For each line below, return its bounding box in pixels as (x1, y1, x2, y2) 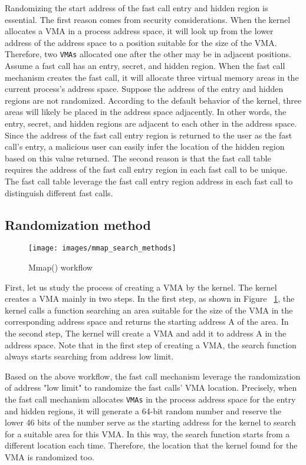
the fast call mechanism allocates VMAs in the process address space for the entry (5, 393, 296, 405)
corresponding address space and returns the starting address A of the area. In (5, 315, 289, 328)
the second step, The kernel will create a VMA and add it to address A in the (5, 327, 287, 339)
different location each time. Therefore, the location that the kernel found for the (5, 439, 298, 451)
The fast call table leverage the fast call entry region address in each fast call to (5, 174, 293, 187)
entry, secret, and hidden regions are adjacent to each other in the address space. (5, 117, 297, 129)
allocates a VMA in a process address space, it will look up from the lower (5, 25, 274, 37)
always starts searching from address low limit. (5, 350, 174, 362)
